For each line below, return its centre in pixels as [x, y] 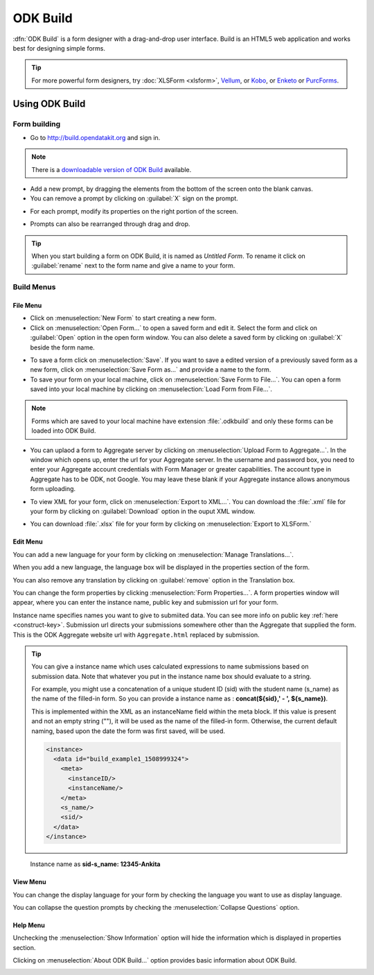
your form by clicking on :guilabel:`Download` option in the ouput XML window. [143, 511]
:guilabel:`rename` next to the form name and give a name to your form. [133, 266]
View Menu [29, 882]
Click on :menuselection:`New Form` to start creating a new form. [123, 318]
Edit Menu [28, 542]
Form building [37, 123]
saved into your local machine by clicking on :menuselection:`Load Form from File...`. [151, 389]
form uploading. [53, 489]
